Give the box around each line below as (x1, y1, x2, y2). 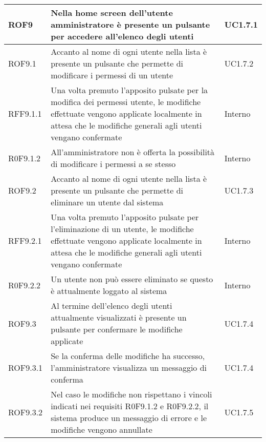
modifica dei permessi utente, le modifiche (51, 96, 201, 108)
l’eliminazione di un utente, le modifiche (51, 223, 194, 235)
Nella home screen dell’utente (51, 7, 173, 18)
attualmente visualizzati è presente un (51, 311, 187, 323)
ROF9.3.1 (8, 362, 43, 373)
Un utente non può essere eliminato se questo (51, 273, 213, 285)
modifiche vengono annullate (51, 424, 152, 435)
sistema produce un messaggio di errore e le (51, 412, 207, 424)
